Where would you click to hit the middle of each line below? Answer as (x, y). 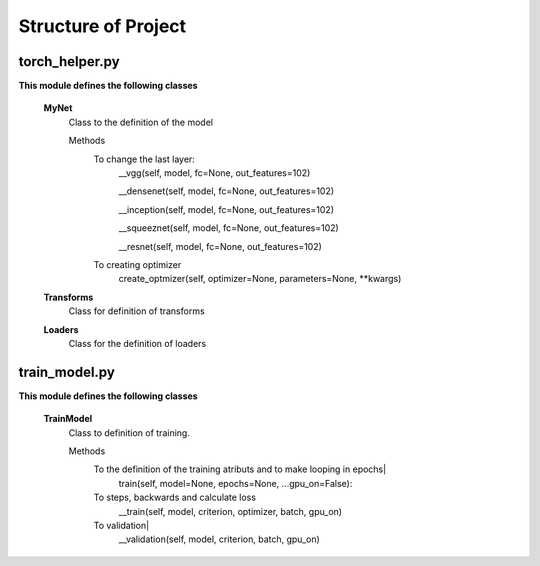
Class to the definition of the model (141, 122)
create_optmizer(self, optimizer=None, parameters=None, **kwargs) (260, 279)
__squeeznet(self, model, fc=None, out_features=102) (228, 228)
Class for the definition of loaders (137, 343)
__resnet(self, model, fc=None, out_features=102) (220, 246)
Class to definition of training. (129, 432)
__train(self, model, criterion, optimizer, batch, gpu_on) (230, 511)
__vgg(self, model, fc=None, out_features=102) (214, 173)
